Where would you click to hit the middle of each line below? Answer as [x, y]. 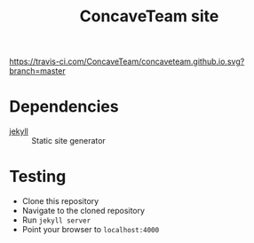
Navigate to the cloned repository [83, 211]
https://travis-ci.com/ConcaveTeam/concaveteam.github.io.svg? [127, 62]
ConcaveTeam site [149, 16]
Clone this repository [60, 201]
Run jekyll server [56, 220]
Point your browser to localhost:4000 [91, 230]
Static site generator [69, 141]
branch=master [37, 71]
